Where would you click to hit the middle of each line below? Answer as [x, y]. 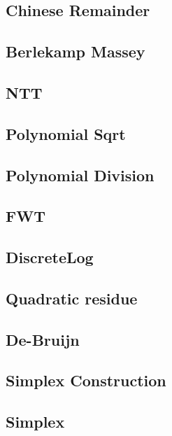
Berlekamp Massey [76, 51]
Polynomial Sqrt [66, 133]
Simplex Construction [86, 380]
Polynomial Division [80, 175]
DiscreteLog [50, 257]
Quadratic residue [72, 298]
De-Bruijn [43, 339]
